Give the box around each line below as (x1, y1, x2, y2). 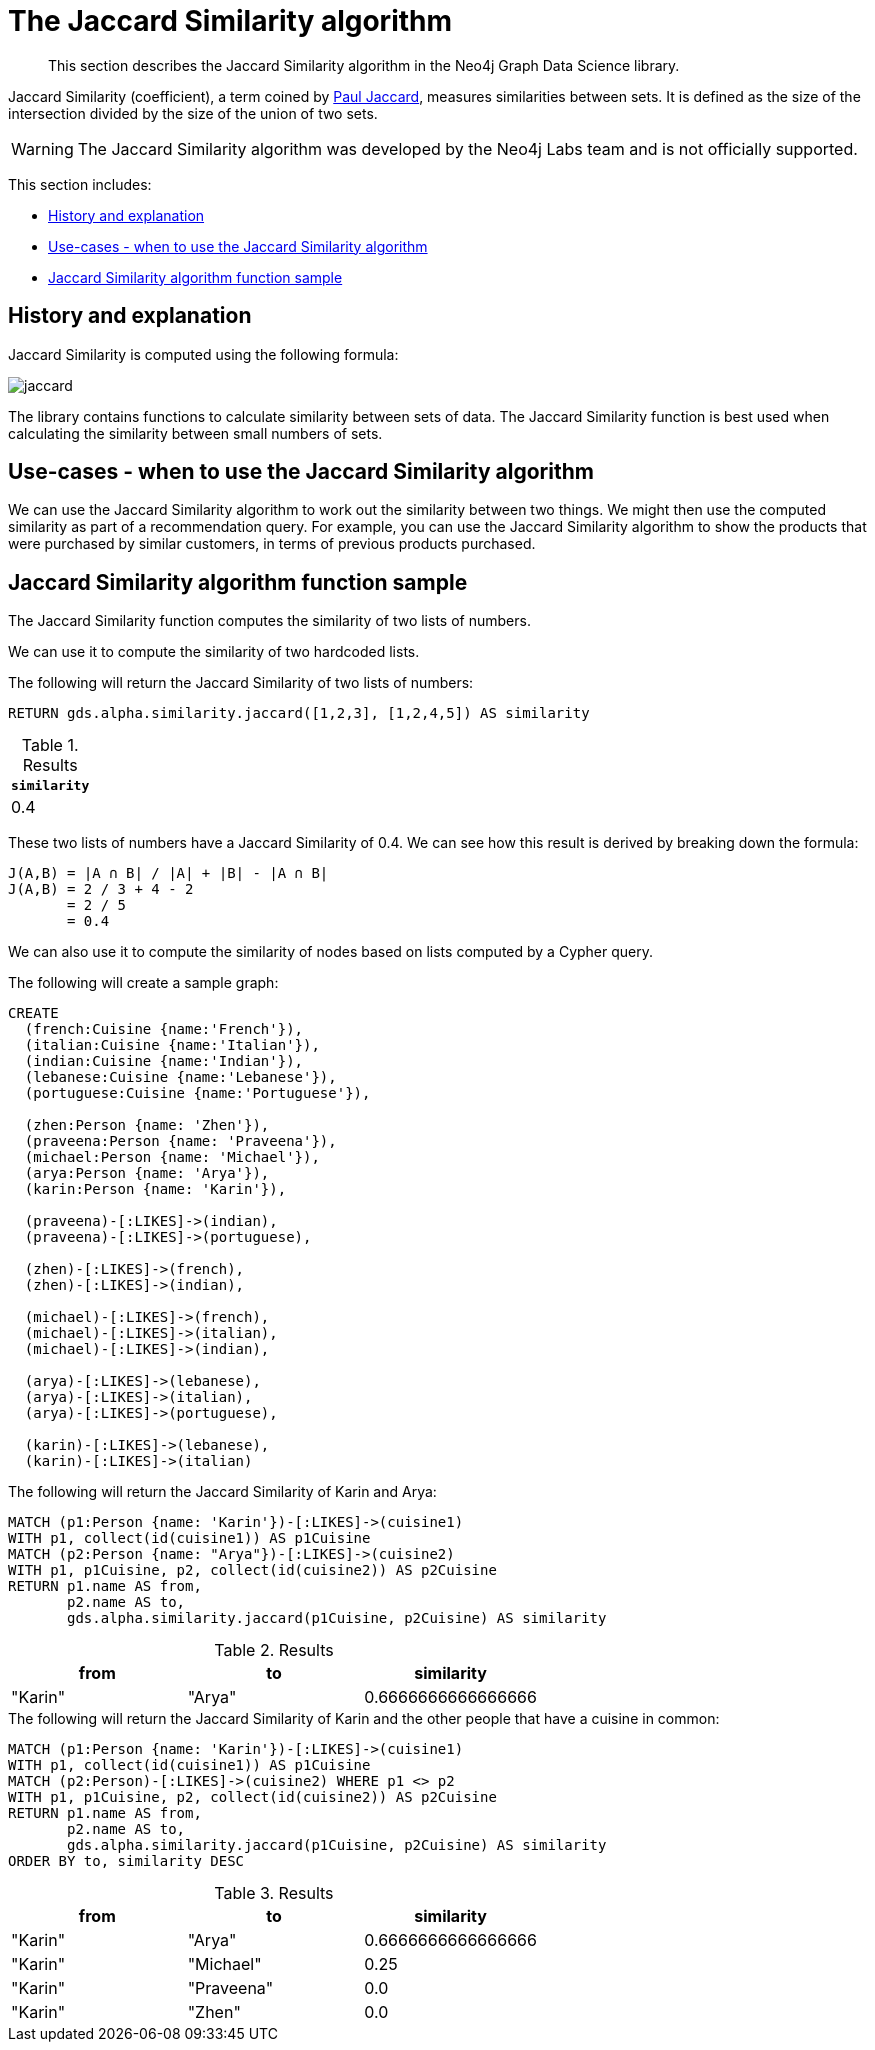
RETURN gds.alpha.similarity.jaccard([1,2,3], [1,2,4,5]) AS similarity (8, 705, 590, 722)
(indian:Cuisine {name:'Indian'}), (24, 1053, 304, 1070)
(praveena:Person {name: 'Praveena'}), (24, 1133, 337, 1150)
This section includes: (8, 175, 152, 193)
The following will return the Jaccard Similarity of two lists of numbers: (8, 674, 474, 692)
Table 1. (21, 735, 79, 756)
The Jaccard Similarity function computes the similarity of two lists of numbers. (8, 612, 531, 630)
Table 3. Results (214, 1883, 334, 1904)
